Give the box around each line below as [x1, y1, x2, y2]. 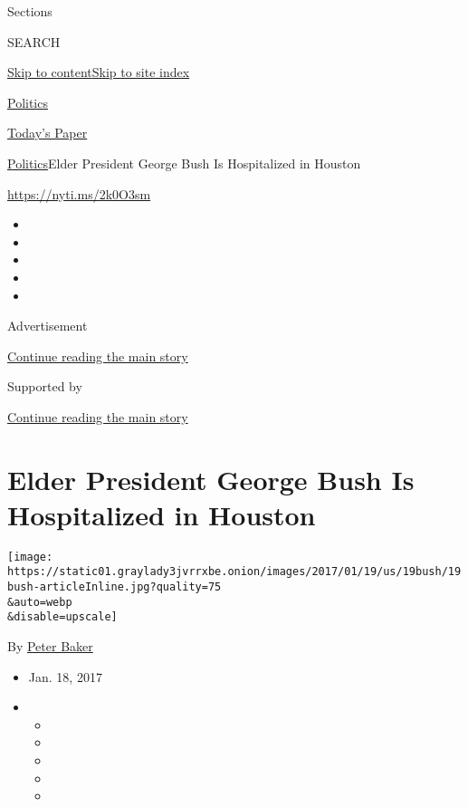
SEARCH [7, 32, 61, 51]
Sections [7, 2, 53, 20]
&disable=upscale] [7, 610, 118, 624]
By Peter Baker [7, 637, 93, 656]
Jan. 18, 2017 [28, 667, 102, 686]
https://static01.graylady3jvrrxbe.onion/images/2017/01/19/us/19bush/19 [7, 565, 462, 579]
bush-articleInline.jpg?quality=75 [7, 581, 222, 594]
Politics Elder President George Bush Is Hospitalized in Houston [7, 153, 361, 172]
